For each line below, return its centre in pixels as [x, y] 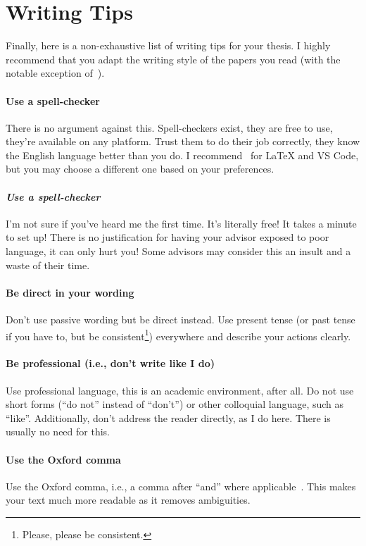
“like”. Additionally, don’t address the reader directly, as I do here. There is [168, 417]
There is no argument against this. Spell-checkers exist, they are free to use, [169, 127]
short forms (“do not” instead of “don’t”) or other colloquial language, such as [175, 404]
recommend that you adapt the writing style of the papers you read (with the [173, 59]
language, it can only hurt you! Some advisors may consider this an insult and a [178, 251]
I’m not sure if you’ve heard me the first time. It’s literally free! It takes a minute [181, 223]
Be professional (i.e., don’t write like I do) [111, 363]
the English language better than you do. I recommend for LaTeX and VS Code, [182, 155]
